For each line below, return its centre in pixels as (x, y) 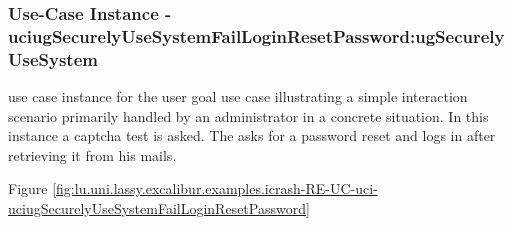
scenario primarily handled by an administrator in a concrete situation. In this (248, 115)
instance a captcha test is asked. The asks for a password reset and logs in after (252, 135)
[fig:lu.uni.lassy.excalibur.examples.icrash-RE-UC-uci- (215, 188)
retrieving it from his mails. (92, 154)
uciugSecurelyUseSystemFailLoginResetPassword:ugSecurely (256, 35)
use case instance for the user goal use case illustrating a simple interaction (238, 96)
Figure (28, 188)
